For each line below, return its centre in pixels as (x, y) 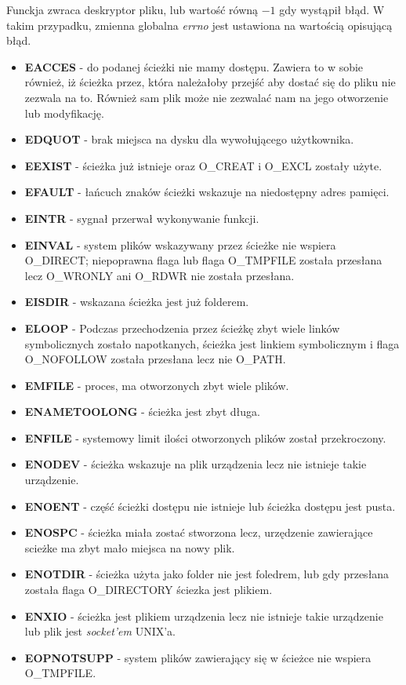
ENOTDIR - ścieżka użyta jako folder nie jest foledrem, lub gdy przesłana (207, 574)
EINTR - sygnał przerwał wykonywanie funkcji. (142, 218)
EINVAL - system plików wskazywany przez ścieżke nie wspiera (180, 244)
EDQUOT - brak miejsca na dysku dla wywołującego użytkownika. (189, 139)
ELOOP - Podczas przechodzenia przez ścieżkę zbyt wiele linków (182, 328)
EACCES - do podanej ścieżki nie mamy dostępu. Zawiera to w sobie (194, 66)
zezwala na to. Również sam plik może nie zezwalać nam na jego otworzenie (207, 97)
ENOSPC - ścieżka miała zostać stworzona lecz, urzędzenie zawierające (199, 532)
